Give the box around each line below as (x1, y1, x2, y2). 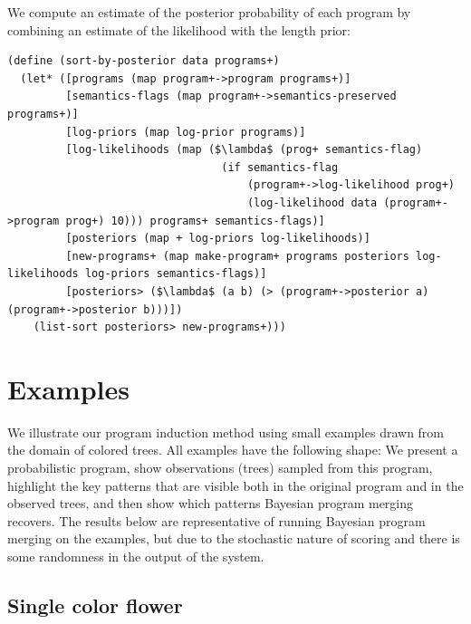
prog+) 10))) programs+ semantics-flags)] (65, 214, 325, 227)
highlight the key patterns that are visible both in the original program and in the (7, 475, 464, 494)
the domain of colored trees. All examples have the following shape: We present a (7, 440, 458, 459)
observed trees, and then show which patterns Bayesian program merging (7, 494, 414, 513)
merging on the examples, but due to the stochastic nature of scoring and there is (7, 529, 460, 548)
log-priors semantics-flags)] (84, 267, 267, 281)
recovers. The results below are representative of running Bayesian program (7, 511, 426, 530)
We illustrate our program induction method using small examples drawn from (7, 422, 445, 441)
